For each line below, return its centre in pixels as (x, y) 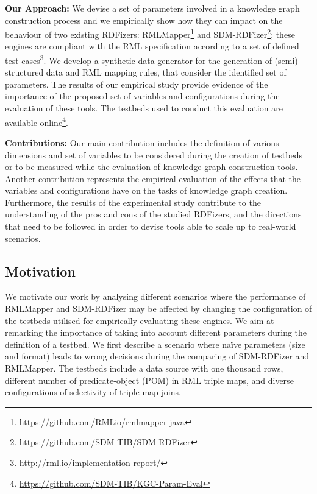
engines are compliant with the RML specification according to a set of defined (152, 46)
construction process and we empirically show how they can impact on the (144, 20)
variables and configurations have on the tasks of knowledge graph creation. (146, 190)
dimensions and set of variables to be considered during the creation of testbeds (154, 154)
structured (24, 72)
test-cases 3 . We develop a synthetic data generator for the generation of (138, 59)
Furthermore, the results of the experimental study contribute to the (133, 202)
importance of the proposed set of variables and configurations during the (142, 96)
